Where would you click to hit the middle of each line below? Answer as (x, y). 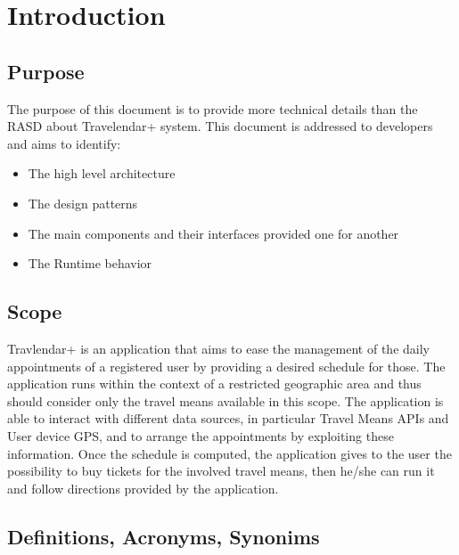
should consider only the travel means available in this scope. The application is (225, 400)
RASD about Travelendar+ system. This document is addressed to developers (220, 126)
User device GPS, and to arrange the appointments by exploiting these (201, 435)
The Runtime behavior (90, 263)
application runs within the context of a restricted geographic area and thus (214, 384)
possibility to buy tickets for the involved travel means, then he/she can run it (221, 471)
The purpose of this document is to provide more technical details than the (213, 108)
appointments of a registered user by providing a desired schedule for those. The (226, 366)
